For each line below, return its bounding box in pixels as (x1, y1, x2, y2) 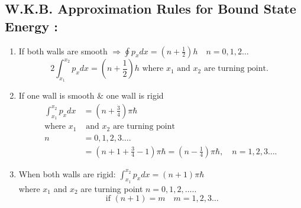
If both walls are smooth (18, 44, 108, 57)
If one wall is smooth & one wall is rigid (18, 89, 164, 102)
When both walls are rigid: (18, 167, 116, 180)
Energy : (5, 17, 58, 35)
